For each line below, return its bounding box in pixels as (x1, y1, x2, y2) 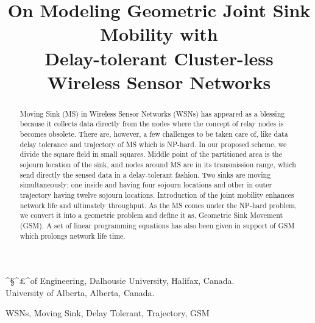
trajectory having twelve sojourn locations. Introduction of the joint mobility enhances (19, 189, 294, 200)
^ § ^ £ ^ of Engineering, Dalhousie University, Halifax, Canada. (5, 274, 235, 287)
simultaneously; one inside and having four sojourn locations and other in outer (19, 180, 272, 190)
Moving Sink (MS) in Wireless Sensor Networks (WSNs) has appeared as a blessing (19, 108, 285, 118)
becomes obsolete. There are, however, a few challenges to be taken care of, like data (19, 129, 288, 139)
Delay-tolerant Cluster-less (44, 45, 274, 70)
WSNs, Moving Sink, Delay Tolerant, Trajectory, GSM (5, 307, 210, 319)
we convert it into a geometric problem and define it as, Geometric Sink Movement (19, 210, 283, 220)
